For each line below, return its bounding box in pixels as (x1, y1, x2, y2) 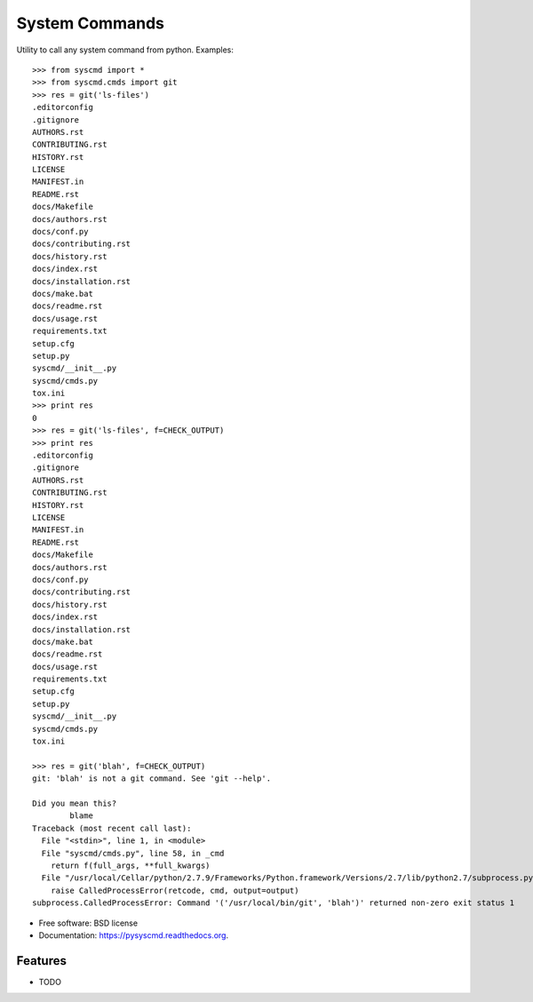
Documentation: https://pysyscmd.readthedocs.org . (38, 929, 229, 941)
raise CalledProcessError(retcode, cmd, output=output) (50, 885, 299, 895)
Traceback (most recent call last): (32, 823, 192, 833)
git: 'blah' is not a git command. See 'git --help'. (32, 774, 271, 783)
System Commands (16, 13, 164, 33)
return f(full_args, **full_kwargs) (50, 860, 211, 871)
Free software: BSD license (38, 918, 138, 928)
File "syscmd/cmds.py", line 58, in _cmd (41, 848, 225, 858)
